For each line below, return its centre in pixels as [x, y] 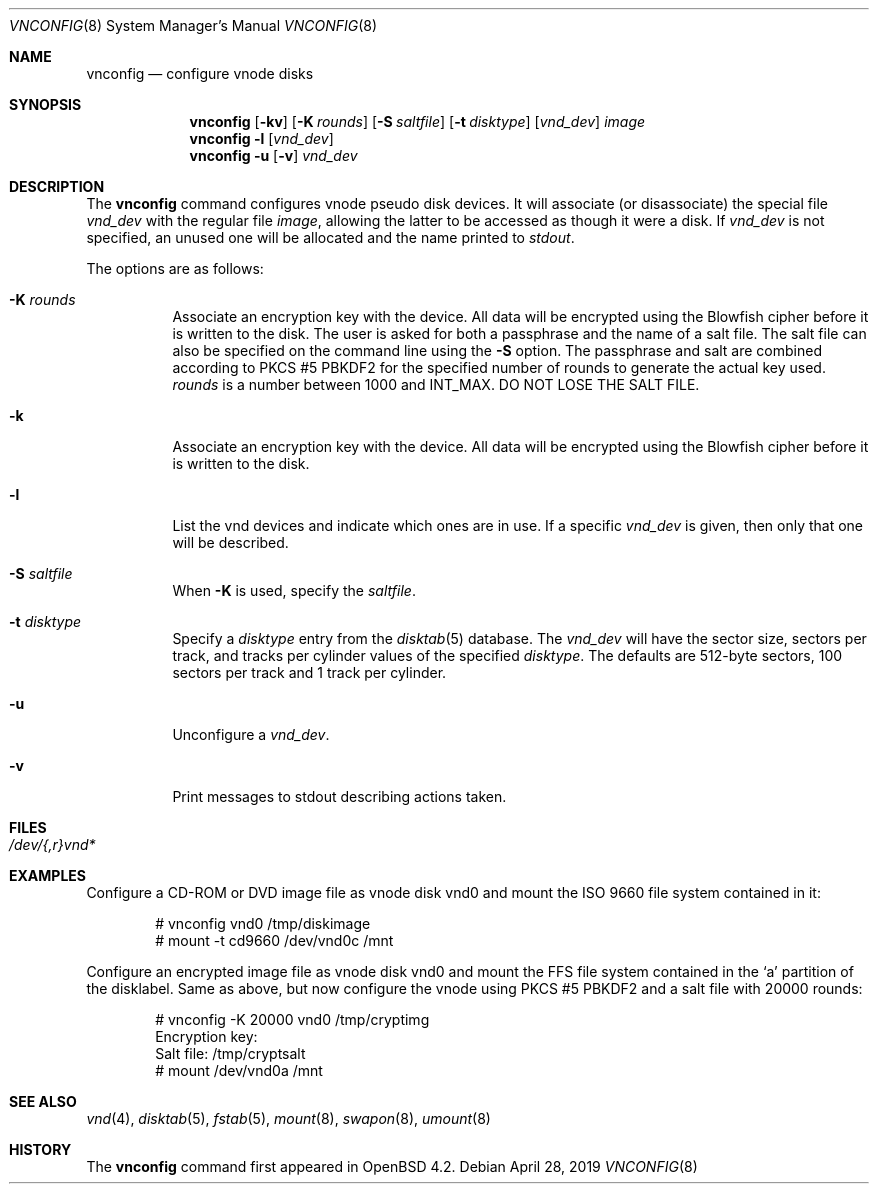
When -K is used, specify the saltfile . [294, 590]
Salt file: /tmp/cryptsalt [230, 1053]
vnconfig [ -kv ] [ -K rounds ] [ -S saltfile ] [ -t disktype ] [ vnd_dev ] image [417, 121]
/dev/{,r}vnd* [52, 844]
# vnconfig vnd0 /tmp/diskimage [263, 923]
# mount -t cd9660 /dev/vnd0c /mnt [274, 940]
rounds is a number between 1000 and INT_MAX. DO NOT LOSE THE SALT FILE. [436, 384]
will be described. [230, 542]
